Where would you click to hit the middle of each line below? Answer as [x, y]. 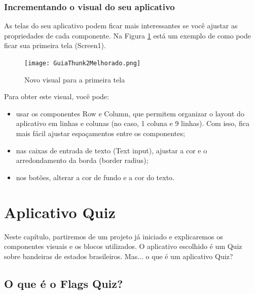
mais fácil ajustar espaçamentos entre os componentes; [100, 133]
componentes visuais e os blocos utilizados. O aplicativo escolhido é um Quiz [123, 246]
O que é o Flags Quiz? [64, 283]
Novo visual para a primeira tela [75, 79]
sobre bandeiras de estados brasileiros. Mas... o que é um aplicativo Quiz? [119, 256]
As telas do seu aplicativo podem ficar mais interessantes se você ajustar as [121, 26]
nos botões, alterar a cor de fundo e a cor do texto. [95, 177]
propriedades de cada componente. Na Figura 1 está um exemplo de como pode [128, 35]
